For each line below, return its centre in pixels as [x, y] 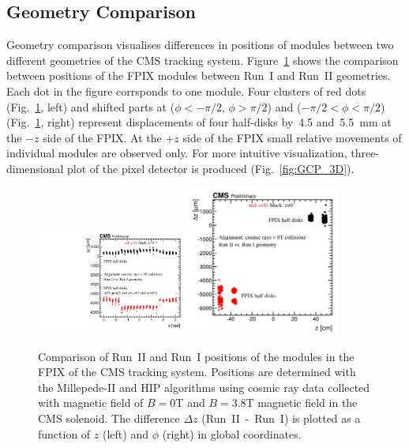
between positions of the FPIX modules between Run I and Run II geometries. [199, 75]
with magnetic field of [91, 403]
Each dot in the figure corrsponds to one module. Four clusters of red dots [186, 90]
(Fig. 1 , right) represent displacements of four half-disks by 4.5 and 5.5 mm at [199, 122]
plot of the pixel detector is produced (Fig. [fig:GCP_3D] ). [211, 168]
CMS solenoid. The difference [109, 418]
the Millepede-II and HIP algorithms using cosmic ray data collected [204, 387]
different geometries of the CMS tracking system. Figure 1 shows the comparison [203, 60]
